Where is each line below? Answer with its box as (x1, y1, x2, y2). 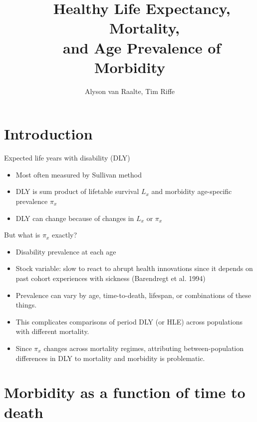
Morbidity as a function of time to (4, 382, 246, 402)
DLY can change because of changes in (15, 212, 134, 223)
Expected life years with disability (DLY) (4, 152, 130, 163)
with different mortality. (15, 326, 89, 336)
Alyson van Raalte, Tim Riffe (84, 85, 175, 96)
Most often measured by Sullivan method (15, 169, 142, 179)
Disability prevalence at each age (15, 246, 116, 256)
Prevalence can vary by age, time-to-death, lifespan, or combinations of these (15, 289, 251, 300)
